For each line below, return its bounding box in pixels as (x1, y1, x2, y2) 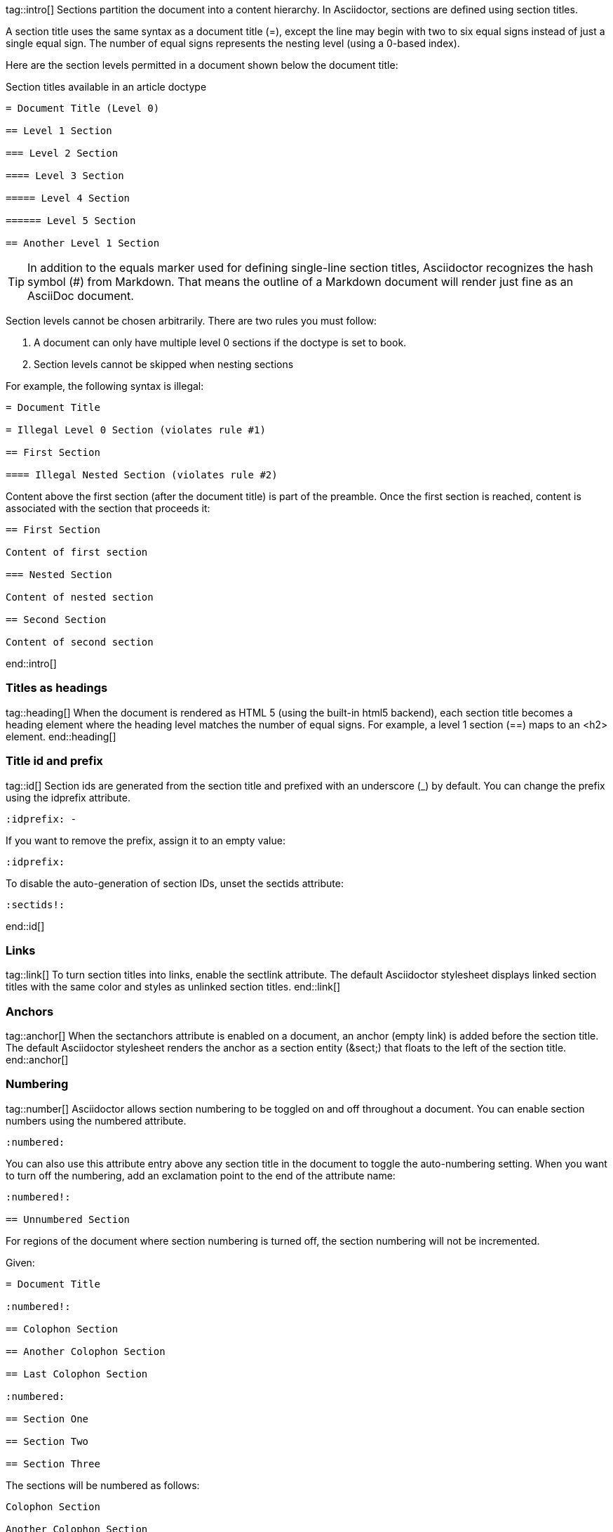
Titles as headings (6, 681, 108, 695)
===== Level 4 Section (6, 192, 130, 204)
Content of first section (6, 546, 148, 558)
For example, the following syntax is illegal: (6, 380, 204, 392)
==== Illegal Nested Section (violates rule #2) (6, 469, 278, 480)
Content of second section (6, 636, 154, 648)
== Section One (6, 1413, 89, 1425)
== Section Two (6, 1435, 89, 1447)
